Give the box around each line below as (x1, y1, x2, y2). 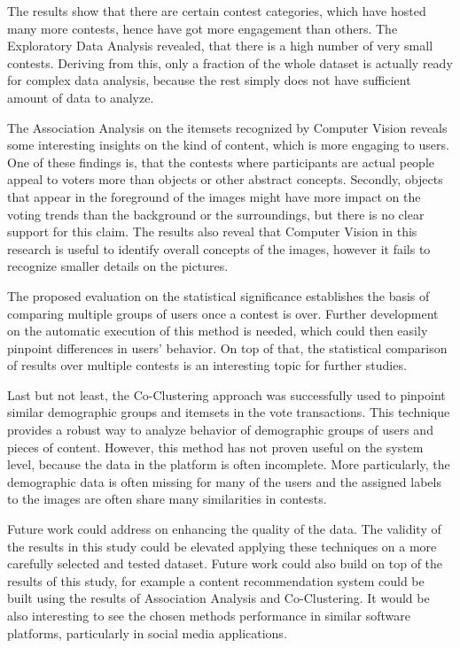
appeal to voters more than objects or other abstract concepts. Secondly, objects (7, 170, 443, 189)
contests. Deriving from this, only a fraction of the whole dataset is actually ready (7, 53, 453, 72)
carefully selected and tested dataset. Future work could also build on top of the (7, 554, 443, 573)
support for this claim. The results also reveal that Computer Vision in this (7, 222, 417, 241)
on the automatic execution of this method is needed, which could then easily (7, 321, 428, 340)
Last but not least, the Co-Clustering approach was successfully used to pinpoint (7, 385, 446, 404)
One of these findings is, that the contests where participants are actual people (7, 152, 435, 171)
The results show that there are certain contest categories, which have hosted (7, 2, 426, 19)
